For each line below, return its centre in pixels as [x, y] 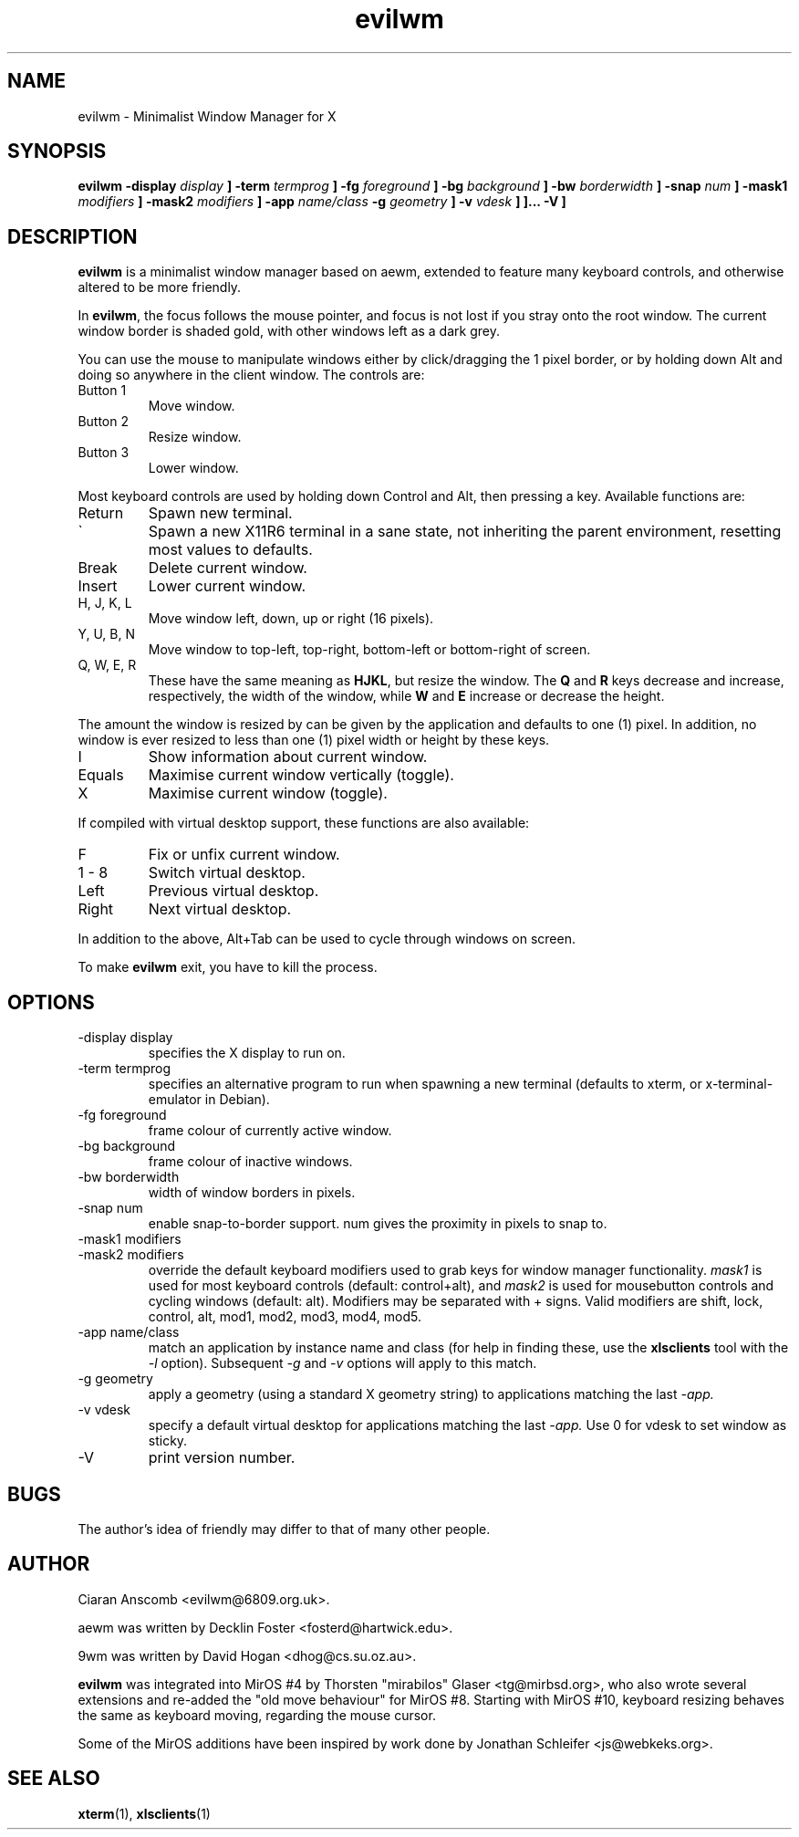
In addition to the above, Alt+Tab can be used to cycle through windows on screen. [327, 939]
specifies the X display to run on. [247, 1053]
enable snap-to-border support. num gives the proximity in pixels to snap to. [378, 1224]
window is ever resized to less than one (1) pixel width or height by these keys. [314, 740]
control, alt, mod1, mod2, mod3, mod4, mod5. [285, 1317]
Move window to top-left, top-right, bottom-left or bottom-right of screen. [369, 650]
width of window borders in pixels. [252, 1193]
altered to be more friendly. [160, 287]
